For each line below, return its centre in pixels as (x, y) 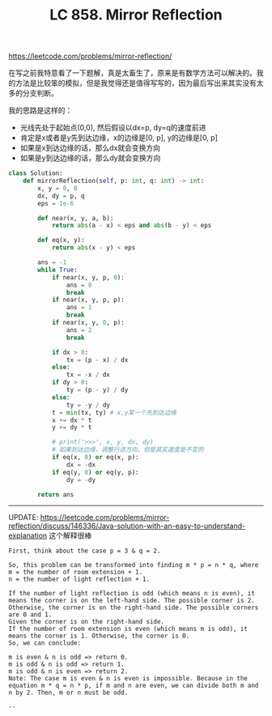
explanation (28, 535)
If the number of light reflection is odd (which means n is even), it (132, 594)
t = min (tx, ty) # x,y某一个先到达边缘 (114, 412)
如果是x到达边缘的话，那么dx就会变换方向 (90, 148)
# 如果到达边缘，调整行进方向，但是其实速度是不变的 (127, 450)
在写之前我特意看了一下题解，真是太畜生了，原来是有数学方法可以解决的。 (132, 73)
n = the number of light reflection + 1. (79, 580)
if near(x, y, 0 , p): (88, 323)
